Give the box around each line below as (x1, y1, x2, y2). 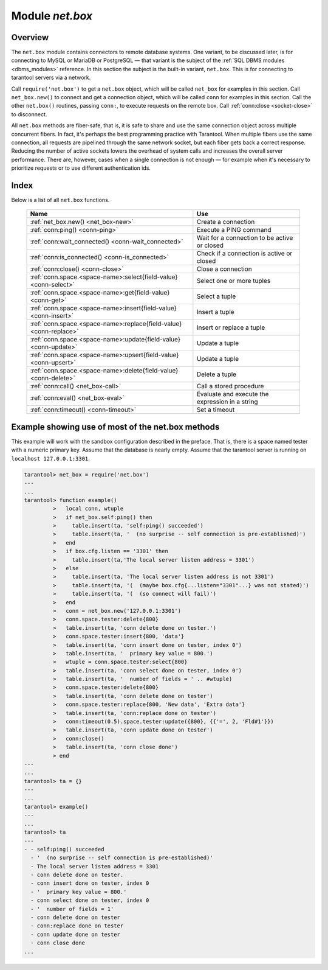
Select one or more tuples (196, 277, 271, 285)
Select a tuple (196, 292, 236, 301)
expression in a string (196, 397, 258, 406)
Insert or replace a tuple (196, 323, 265, 332)
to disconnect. (11, 110, 47, 118)
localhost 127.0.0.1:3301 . (11, 455, 91, 462)
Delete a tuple (196, 370, 237, 379)
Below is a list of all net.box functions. (11, 197, 110, 204)
